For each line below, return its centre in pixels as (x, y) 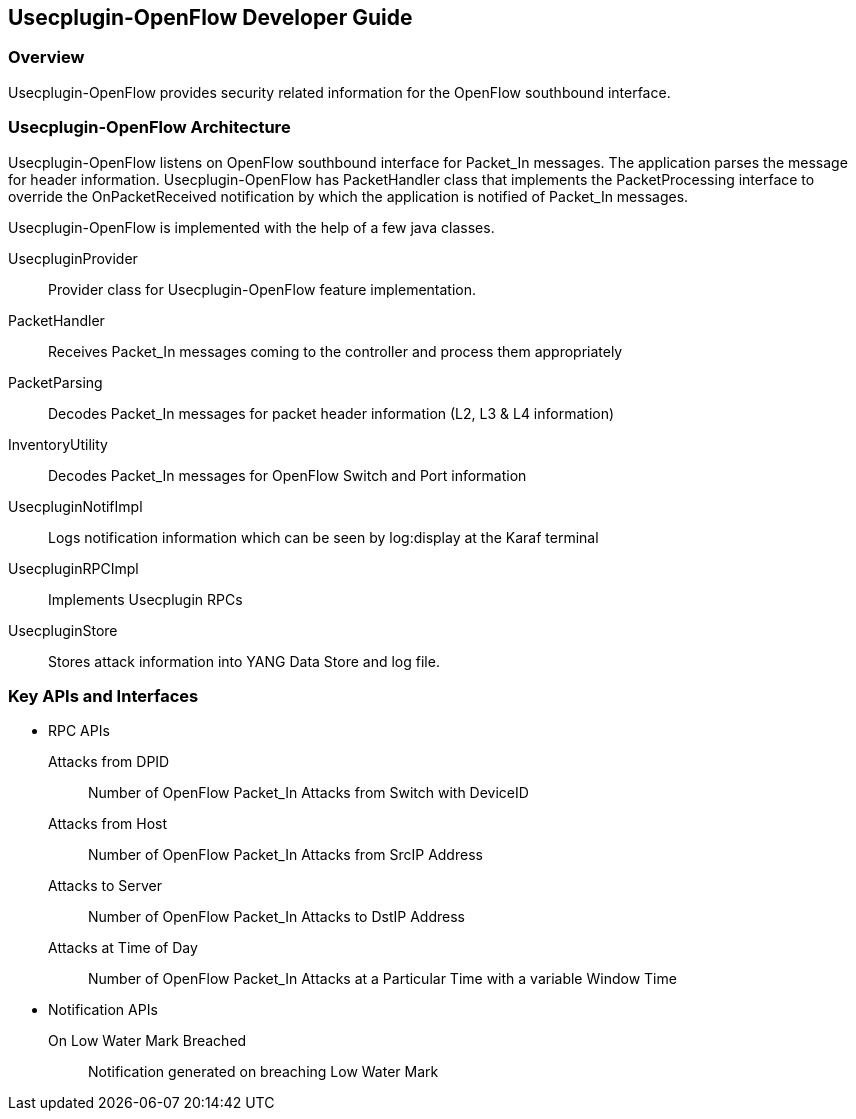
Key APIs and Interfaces (103, 695)
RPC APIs (79, 731)
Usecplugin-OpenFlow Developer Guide (210, 17)
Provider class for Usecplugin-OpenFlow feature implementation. (262, 289)
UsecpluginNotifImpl (75, 506)
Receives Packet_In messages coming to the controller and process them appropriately (335, 351)
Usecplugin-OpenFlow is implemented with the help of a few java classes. (251, 227)
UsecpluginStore (63, 630)
